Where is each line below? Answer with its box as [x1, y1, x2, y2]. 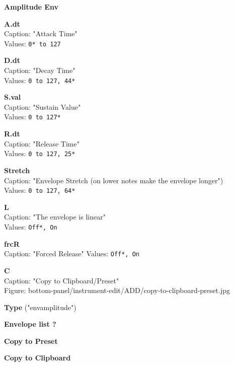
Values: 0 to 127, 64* [4, 185, 75, 195]
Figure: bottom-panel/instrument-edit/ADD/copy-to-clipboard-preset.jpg [4, 285, 230, 296]
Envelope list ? [4, 319, 56, 329]
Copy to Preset [4, 335, 58, 346]
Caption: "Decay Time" [4, 65, 75, 76]
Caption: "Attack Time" [4, 28, 77, 39]
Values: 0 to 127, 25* [4, 148, 75, 159]
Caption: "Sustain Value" [4, 101, 81, 112]
